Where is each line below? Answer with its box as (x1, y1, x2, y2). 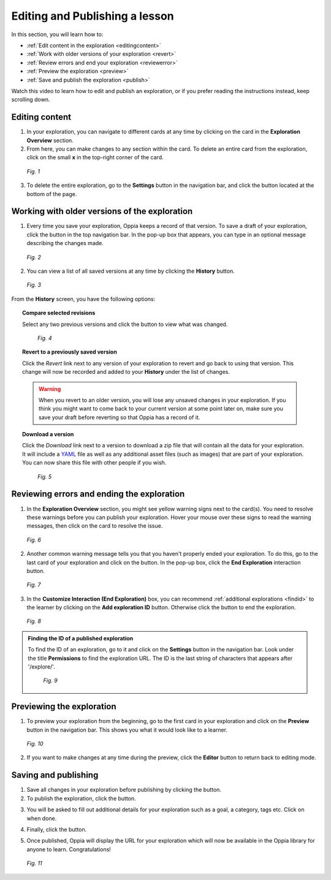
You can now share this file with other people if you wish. (22, 459, 167, 466)
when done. (26, 814, 57, 822)
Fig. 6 (26, 536, 41, 544)
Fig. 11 (26, 860, 42, 867)
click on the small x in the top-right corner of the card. (26, 154, 164, 161)
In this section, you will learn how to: (11, 31, 104, 38)
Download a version (22, 431, 74, 438)
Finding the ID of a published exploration (28, 634, 134, 642)
